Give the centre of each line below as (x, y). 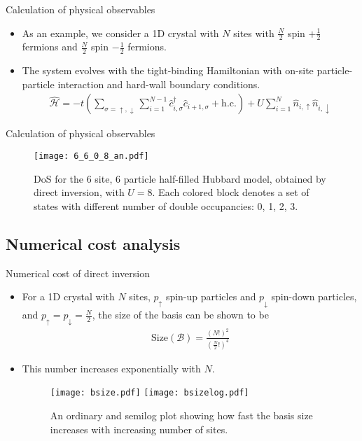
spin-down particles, (314, 296)
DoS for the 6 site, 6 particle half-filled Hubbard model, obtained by (180, 178)
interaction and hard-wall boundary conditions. (159, 84)
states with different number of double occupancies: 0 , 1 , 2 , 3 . (166, 205)
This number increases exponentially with (111, 368)
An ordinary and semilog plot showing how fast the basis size (181, 415)
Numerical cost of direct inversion (78, 273)
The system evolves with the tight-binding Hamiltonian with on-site (168, 70)
